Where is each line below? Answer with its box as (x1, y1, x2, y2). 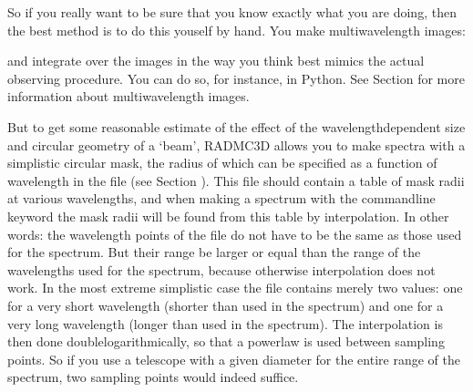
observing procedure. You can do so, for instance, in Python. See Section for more (7, 68, 465, 88)
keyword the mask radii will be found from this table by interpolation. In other (7, 206, 449, 225)
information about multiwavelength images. (7, 87, 250, 106)
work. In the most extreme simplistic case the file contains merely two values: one (7, 278, 463, 297)
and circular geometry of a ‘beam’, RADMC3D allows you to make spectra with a (7, 135, 466, 154)
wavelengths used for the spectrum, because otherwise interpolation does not (7, 260, 436, 279)
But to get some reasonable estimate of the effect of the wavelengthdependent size (7, 117, 466, 136)
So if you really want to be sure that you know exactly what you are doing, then (7, 3, 457, 21)
